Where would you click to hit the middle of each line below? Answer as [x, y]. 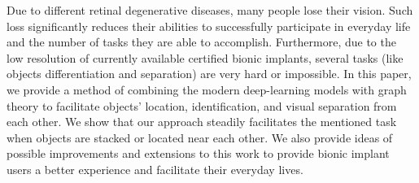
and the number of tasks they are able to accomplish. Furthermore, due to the [201, 42]
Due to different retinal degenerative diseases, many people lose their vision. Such [210, 10]
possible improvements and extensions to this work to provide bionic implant [198, 153]
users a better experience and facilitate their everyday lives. [155, 169]
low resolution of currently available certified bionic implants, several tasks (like [205, 57]
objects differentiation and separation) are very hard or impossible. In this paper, [209, 74]
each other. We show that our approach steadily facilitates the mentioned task [202, 122]
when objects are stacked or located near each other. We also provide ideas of [200, 137]
